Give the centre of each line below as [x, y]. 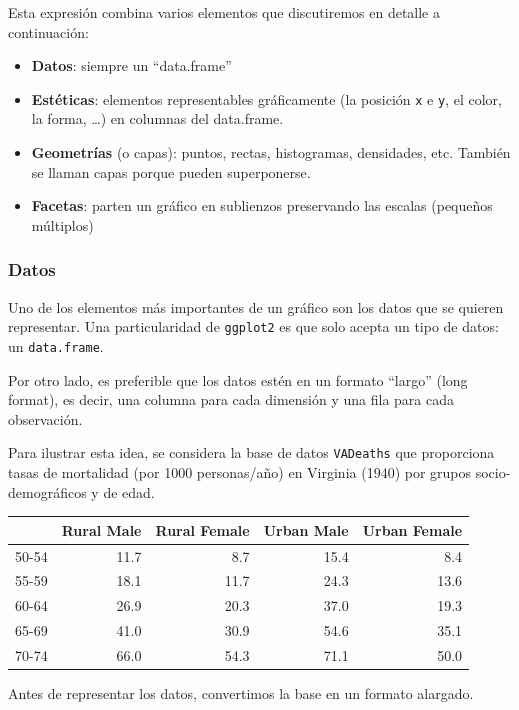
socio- [493, 471]
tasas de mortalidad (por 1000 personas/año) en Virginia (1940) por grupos [240, 471]
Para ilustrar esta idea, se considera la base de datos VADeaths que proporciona [251, 452]
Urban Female [412, 529]
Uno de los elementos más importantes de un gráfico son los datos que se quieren [256, 306]
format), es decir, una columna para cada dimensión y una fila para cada [231, 399]
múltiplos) [62, 224]
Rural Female [202, 529]
